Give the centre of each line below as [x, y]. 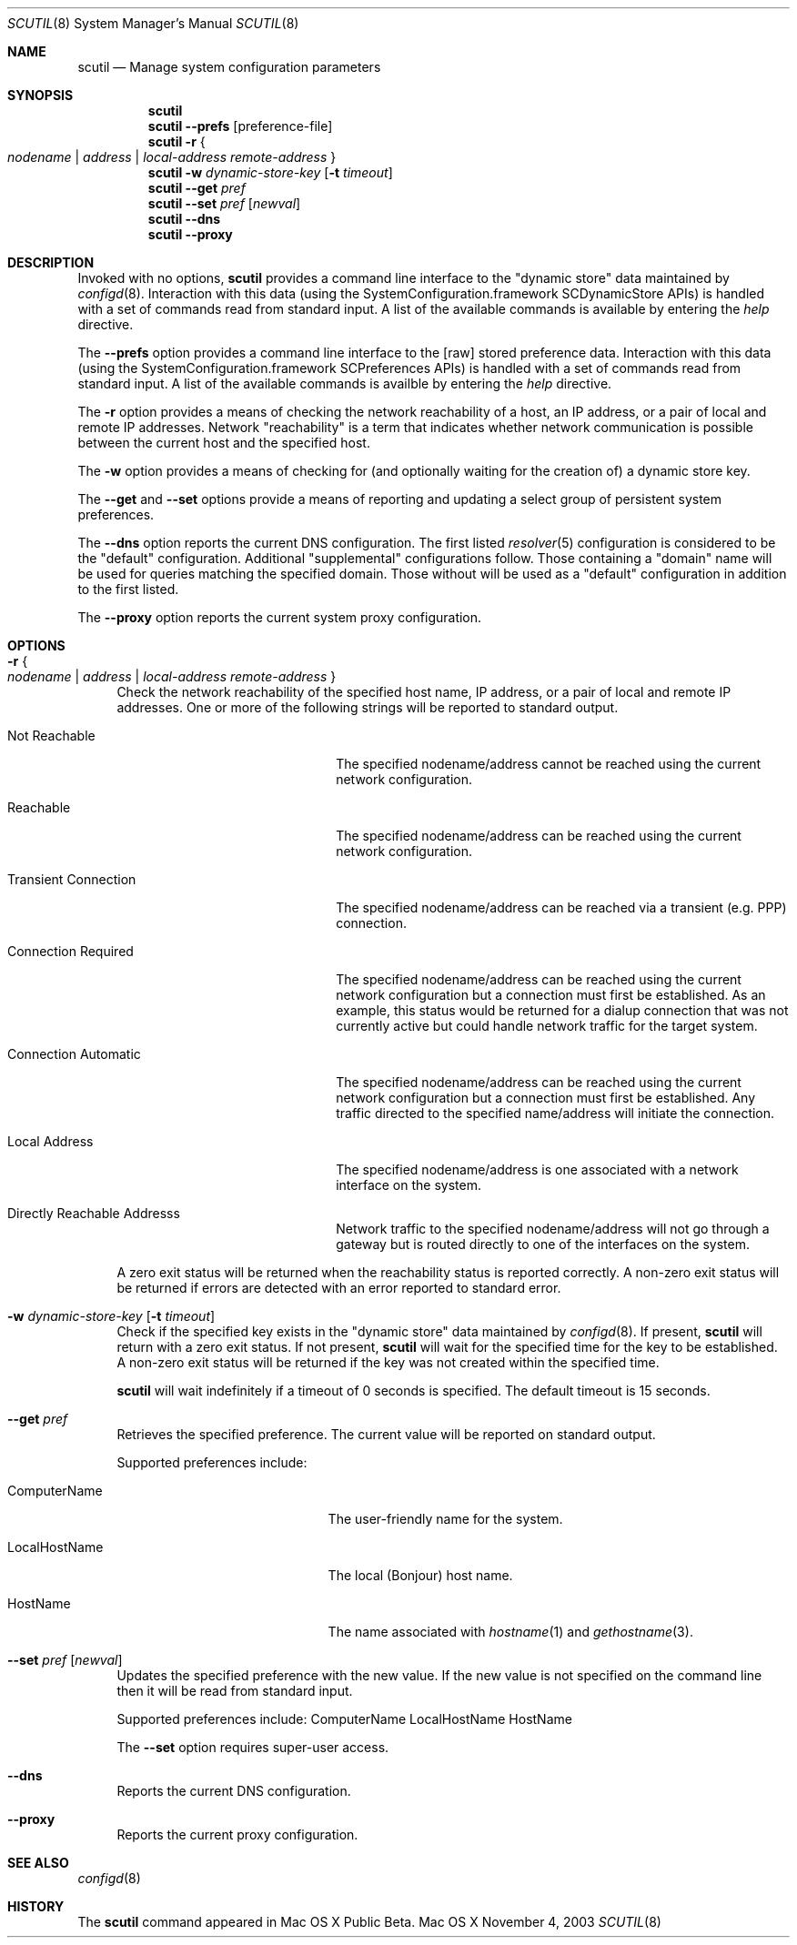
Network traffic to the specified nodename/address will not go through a [553, 1229]
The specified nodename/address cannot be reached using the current [549, 764]
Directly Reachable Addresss [94, 1213]
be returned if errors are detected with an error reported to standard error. [339, 1288]
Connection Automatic [74, 1054]
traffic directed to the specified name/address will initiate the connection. [555, 1113]
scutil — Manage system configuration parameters [229, 67]
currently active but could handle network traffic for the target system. [547, 1026]
